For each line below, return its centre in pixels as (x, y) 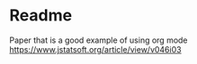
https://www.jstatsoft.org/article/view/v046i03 (95, 49)
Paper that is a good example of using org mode (98, 40)
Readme (41, 16)
